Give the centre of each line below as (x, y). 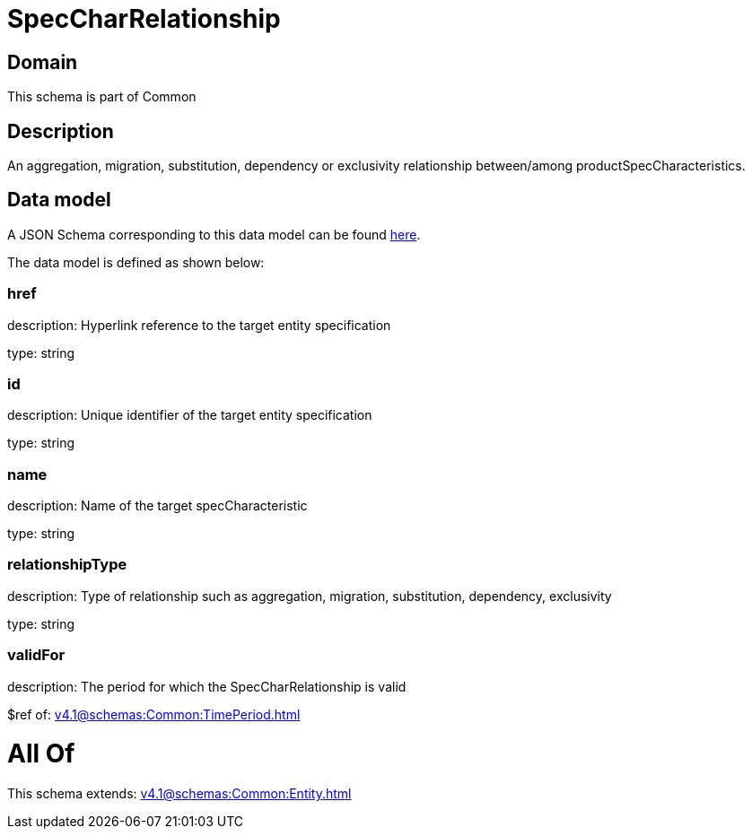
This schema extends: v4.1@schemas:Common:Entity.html (179, 794)
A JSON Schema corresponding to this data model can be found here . (214, 234)
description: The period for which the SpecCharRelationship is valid (207, 686)
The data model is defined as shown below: (136, 262)
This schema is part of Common (102, 97)
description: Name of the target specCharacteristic (157, 506)
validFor (36, 655)
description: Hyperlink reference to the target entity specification (199, 325)
